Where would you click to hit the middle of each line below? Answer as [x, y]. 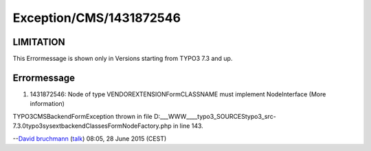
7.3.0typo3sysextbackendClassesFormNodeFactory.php [92, 126]
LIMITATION [39, 42]
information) [47, 104]
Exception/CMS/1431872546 [97, 18]
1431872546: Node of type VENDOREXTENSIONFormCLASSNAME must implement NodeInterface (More [178, 94]
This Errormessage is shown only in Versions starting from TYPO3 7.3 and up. [123, 59]
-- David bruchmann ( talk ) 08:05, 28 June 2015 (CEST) [90, 138]
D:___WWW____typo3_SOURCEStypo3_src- [215, 116]
